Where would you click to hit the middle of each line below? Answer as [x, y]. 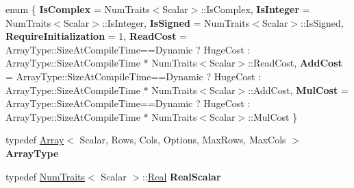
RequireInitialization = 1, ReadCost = [96, 36]
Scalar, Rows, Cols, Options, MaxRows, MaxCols [183, 140]
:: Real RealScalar [182, 176]
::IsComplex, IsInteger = [255, 9]
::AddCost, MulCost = [298, 90]
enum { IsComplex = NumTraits [78, 9]
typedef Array [35, 140]
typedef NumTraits [46, 176]
